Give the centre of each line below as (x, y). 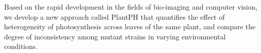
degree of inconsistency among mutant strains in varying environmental (115, 36)
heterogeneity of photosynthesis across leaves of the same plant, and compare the (130, 26)
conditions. (21, 46)
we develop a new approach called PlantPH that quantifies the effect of (115, 16)
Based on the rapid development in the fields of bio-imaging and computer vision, (131, 7)
